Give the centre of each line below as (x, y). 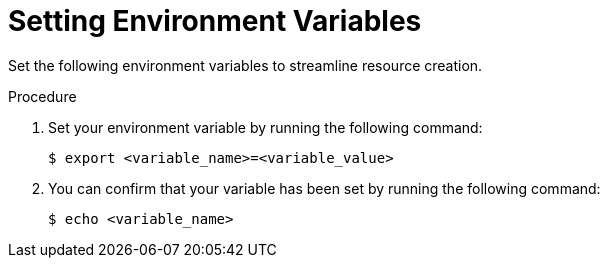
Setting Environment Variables (215, 21)
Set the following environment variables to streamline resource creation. (245, 65)
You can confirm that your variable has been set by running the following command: (324, 188)
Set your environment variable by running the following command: (265, 127)
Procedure (42, 96)
